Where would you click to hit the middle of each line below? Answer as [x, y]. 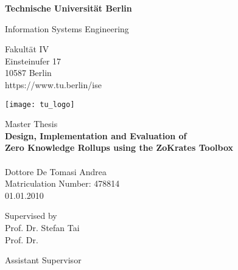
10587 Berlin [28, 73]
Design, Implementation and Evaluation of [96, 135]
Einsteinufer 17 [33, 61]
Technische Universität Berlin [68, 8]
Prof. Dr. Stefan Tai [42, 227]
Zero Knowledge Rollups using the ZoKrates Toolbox [119, 147]
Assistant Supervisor [43, 260]
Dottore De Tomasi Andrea [56, 171]
